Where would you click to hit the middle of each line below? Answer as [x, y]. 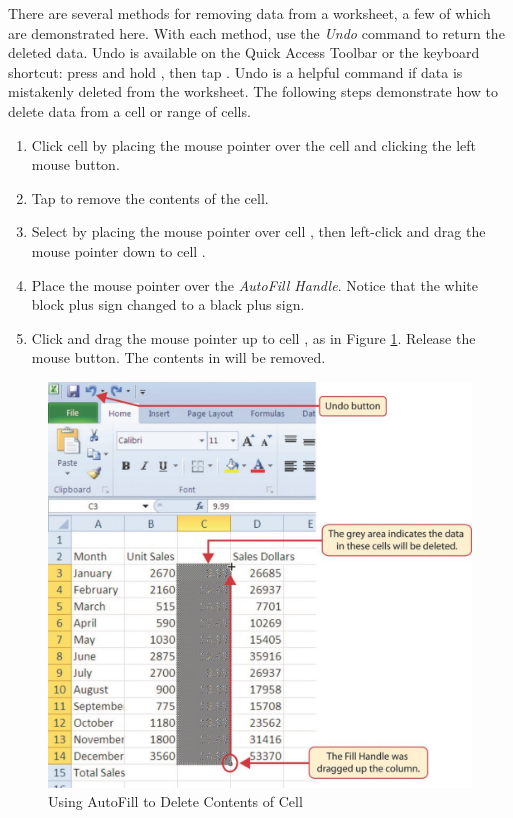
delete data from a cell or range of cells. [129, 110]
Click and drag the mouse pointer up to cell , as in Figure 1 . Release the [253, 337]
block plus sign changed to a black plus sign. [168, 304]
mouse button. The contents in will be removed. [178, 357]
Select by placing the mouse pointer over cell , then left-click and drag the [258, 231]
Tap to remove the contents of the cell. [150, 197]
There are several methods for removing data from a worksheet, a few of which [249, 13]
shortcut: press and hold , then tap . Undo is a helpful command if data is [235, 71]
